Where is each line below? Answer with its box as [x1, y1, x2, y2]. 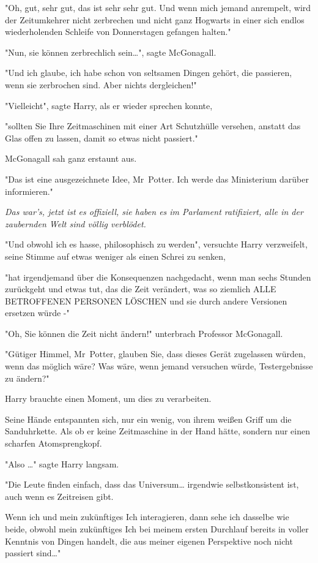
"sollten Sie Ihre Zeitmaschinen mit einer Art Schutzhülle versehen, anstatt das [5, 119, 301, 132]
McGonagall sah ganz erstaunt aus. [5, 152, 137, 165]
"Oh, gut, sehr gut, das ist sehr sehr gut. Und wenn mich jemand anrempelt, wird [5, 1, 311, 13]
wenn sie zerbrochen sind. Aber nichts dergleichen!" [5, 78, 197, 91]
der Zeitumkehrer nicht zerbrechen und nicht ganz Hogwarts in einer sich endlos [5, 13, 305, 26]
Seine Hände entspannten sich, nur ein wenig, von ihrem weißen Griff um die [5, 412, 292, 425]
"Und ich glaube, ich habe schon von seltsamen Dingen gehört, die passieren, [5, 66, 292, 79]
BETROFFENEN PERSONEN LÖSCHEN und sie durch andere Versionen [5, 294, 287, 307]
